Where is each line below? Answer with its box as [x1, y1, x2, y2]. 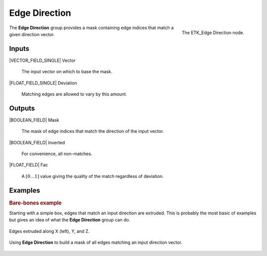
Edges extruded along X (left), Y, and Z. [9, 228, 90, 234]
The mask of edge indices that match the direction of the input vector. [21, 128, 164, 134]
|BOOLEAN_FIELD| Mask [9, 117, 59, 123]
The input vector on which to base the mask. [21, 69, 113, 75]
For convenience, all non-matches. [21, 151, 92, 157]
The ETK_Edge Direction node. [181, 30, 244, 36]
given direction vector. [9, 31, 55, 37]
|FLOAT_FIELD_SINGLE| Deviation [9, 80, 77, 86]
